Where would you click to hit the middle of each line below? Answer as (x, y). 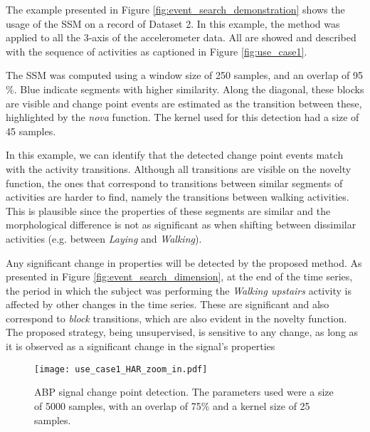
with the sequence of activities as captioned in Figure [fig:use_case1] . (157, 51)
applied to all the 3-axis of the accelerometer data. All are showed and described (181, 37)
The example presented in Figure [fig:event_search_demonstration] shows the (175, 9)
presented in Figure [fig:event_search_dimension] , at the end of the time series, (179, 276)
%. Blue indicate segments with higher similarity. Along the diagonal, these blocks (185, 89)
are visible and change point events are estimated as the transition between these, (184, 103)
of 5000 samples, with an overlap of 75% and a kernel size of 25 (172, 405)
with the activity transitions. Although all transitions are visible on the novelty (179, 168)
